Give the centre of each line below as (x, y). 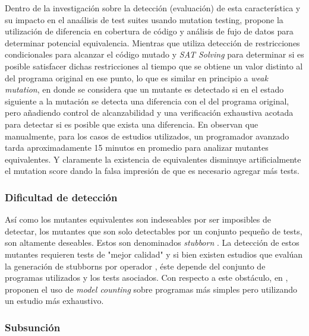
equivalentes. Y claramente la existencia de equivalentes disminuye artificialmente (153, 159)
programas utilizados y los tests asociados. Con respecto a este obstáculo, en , (146, 278)
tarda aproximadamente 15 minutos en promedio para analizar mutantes (137, 148)
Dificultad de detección (61, 197)
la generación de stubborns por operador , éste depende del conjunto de (135, 266)
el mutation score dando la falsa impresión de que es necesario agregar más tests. (152, 171)
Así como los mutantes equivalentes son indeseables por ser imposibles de (138, 219)
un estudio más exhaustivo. (54, 301)
